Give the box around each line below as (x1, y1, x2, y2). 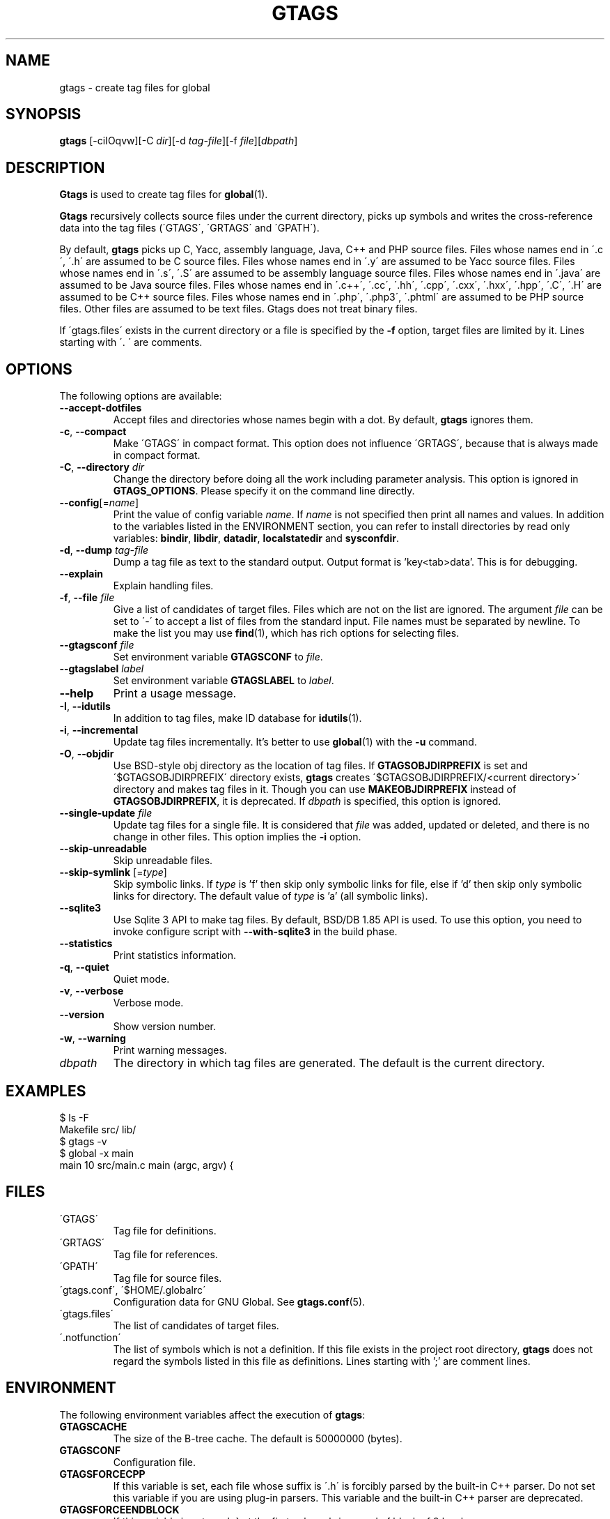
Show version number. (113, 1020, 216, 1033)
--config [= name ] (59, 497, 139, 509)
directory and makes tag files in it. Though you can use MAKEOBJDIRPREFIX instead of (113, 783, 517, 796)
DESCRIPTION (6, 158, 105, 176)
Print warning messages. (113, 1044, 227, 1057)
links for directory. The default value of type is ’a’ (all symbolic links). (113, 890, 428, 902)
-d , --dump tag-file (59, 544, 149, 557)
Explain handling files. (113, 580, 214, 592)
